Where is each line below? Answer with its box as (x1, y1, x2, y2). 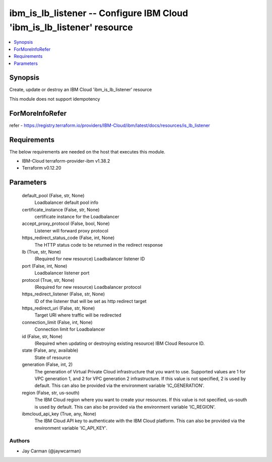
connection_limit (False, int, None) (22, 319, 93, 325)
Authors (9, 437, 30, 444)
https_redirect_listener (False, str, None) (22, 291, 105, 297)
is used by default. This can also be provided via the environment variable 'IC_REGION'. (34, 404, 216, 410)
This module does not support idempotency (9, 96, 100, 102)
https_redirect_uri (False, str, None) (22, 305, 95, 312)
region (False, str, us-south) (22, 390, 80, 396)
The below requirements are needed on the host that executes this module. (9, 148, 166, 155)
